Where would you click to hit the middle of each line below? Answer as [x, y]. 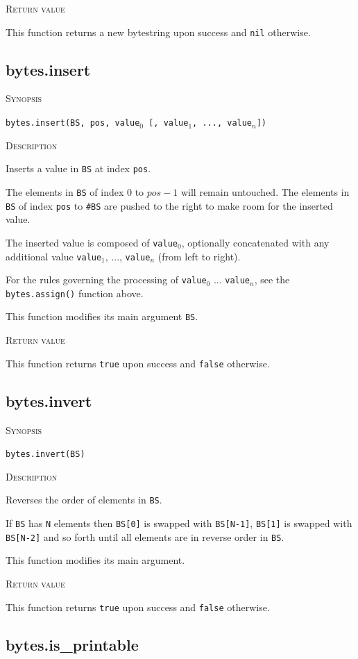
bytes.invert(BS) [45, 454]
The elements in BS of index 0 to [75, 191]
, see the [272, 280]
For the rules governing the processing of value [106, 280]
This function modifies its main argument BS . [102, 316]
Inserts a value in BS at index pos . [78, 168]
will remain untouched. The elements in [265, 191]
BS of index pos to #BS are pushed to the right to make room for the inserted [169, 205]
